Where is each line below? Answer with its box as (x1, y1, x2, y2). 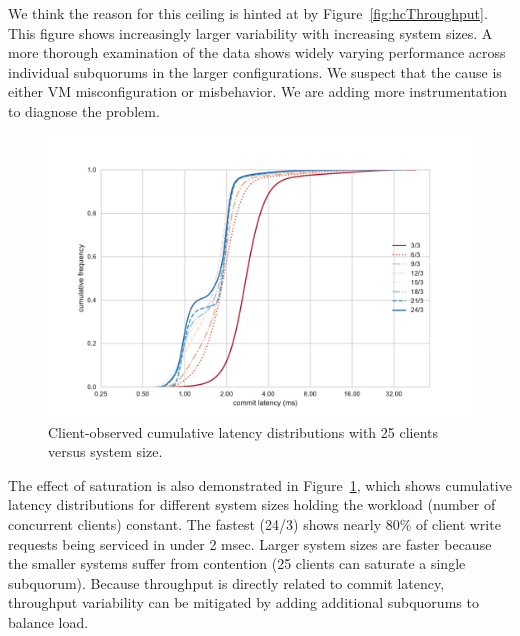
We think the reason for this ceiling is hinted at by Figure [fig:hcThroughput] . (8, 3, 488, 23)
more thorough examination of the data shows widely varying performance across (8, 42, 506, 63)
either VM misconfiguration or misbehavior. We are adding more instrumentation (8, 81, 508, 102)
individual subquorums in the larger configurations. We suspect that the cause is (8, 61, 502, 82)
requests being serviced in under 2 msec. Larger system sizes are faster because (8, 533, 492, 554)
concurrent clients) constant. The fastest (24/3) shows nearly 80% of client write (8, 513, 501, 534)
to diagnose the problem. (8, 100, 160, 121)
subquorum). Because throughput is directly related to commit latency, (8, 572, 445, 593)
